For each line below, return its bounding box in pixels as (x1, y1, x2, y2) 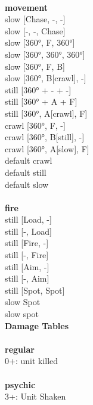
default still (5, 165, 46, 178)
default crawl (5, 154, 52, 167)
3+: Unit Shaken (5, 390, 66, 403)
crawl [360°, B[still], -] (5, 131, 85, 143)
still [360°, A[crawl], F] (5, 107, 88, 119)
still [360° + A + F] (5, 95, 77, 108)
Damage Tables (5, 319, 69, 332)
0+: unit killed (5, 354, 58, 367)
